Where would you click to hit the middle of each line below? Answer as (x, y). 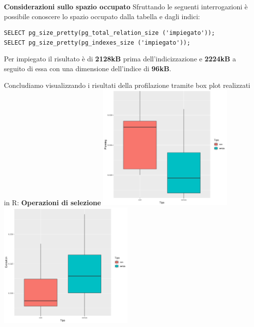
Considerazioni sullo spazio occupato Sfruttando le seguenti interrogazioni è (126, 6)
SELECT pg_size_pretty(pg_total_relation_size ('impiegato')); (110, 33)
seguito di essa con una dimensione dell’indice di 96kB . (88, 68)
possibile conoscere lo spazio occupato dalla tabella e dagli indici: (102, 16)
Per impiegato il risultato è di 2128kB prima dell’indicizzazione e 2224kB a (120, 59)
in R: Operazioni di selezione (53, 203)
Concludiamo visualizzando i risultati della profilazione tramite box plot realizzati (127, 85)
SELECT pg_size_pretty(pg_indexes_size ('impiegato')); (97, 42)
